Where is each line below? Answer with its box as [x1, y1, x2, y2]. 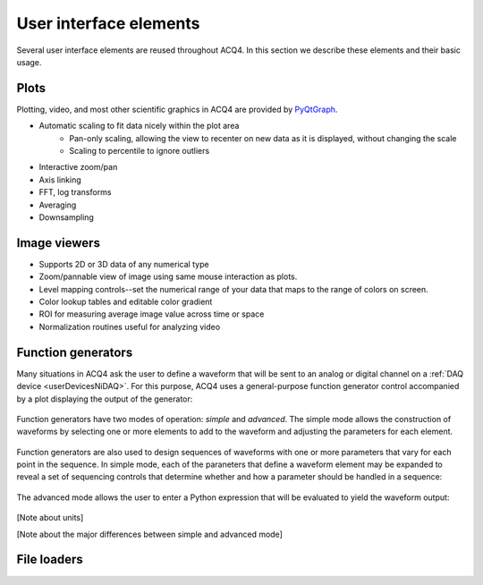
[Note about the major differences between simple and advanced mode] [16, 529, 284, 539]
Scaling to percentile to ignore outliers [69, 146, 210, 157]
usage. [16, 56, 42, 67]
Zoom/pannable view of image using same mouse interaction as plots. [38, 271, 298, 282]
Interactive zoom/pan [38, 162, 118, 173]
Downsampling [38, 211, 94, 223]
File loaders [16, 552, 84, 567]
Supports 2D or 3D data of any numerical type [38, 259, 209, 269]
